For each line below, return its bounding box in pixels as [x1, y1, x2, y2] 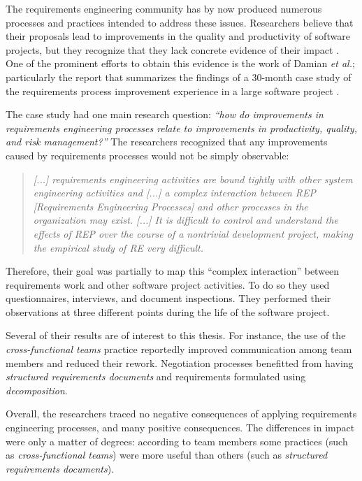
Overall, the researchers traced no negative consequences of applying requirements [6, 406, 357, 421]
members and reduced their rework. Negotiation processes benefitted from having [6, 355, 354, 370]
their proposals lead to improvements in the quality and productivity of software [6, 29, 350, 43]
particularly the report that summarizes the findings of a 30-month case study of [6, 69, 352, 84]
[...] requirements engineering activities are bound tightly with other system [33, 171, 353, 186]
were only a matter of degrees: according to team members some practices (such [6, 433, 348, 448]
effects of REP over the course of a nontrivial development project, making [33, 226, 353, 240]
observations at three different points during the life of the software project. [6, 304, 330, 319]
